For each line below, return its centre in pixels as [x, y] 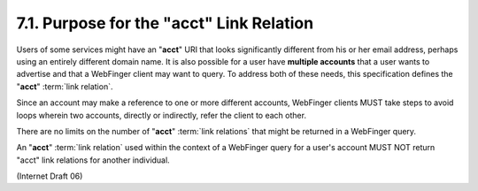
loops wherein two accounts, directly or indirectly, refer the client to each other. [162, 115]
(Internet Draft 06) [50, 176]
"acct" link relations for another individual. [93, 160]
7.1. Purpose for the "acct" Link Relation [165, 23]
